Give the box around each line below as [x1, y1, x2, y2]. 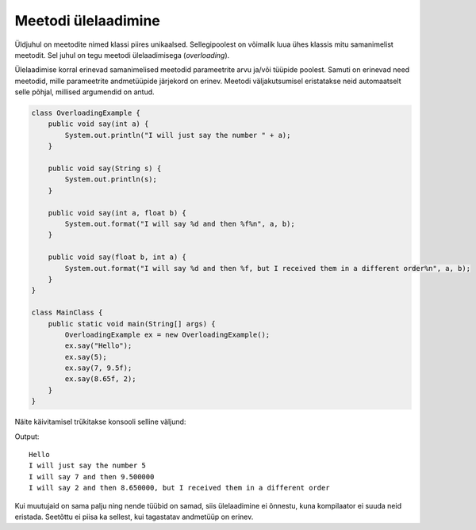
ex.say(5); [64, 353, 107, 361]
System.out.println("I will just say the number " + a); [64, 131, 291, 139]
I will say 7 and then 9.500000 [29, 472, 155, 481]
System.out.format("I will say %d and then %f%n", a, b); [64, 219, 295, 228]
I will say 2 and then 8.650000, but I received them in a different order [29, 483, 330, 493]
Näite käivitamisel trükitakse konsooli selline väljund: [14, 417, 186, 427]
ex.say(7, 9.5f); [64, 364, 132, 372]
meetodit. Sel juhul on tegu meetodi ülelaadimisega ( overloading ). [14, 50, 230, 59]
